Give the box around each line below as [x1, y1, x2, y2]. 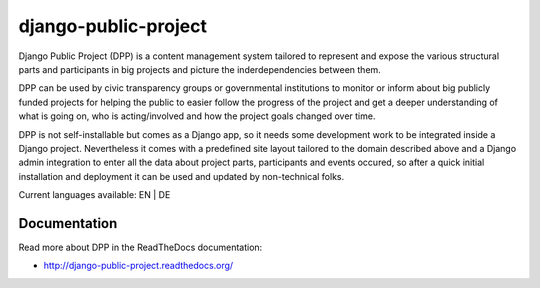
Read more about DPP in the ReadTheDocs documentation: [18, 241, 263, 253]
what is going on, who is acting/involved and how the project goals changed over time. [18, 110, 376, 122]
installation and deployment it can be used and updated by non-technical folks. [18, 170, 345, 182]
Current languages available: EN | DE [18, 189, 171, 201]
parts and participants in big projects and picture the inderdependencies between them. [18, 63, 382, 75]
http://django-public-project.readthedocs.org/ [43, 260, 234, 272]
